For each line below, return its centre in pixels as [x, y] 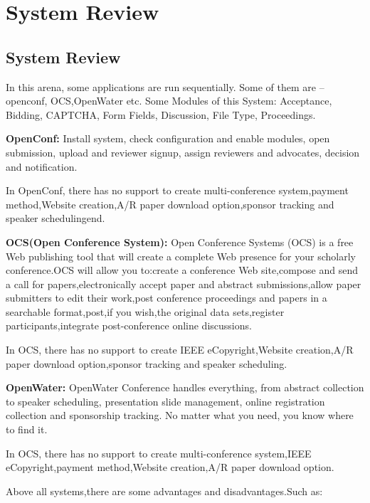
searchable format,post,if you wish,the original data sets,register [145, 311]
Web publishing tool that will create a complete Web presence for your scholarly [181, 256]
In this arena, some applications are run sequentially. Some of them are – [165, 86]
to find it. [27, 429]
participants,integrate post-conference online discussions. [129, 325]
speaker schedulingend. [55, 218]
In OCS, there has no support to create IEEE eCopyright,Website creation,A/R [180, 350]
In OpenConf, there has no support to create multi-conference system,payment [177, 190]
